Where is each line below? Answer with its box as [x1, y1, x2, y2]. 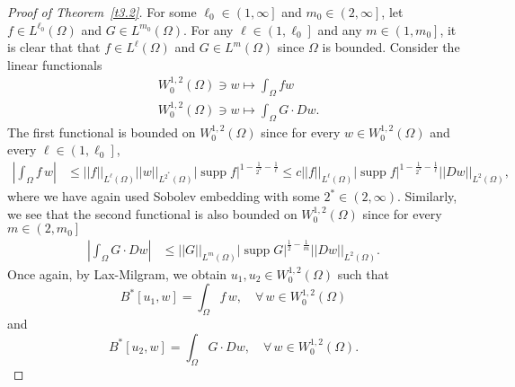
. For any [183, 20, 234, 39]
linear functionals [7, 55, 102, 74]
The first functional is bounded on [7, 122, 196, 141]
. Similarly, [396, 187, 457, 206]
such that [337, 264, 389, 283]
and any [317, 20, 362, 39]
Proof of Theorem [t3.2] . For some [7, 3, 197, 21]
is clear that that [7, 38, 101, 57]
